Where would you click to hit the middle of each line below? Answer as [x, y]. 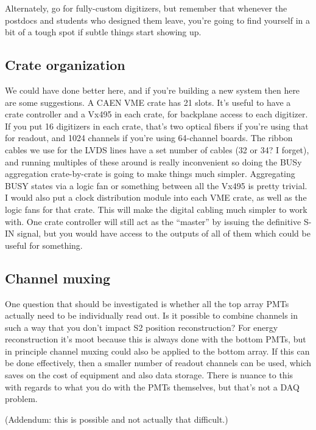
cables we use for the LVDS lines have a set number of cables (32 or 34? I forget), [157, 149]
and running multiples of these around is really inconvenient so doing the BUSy [153, 161]
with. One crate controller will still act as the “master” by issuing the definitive [153, 221]
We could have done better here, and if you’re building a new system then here [153, 90]
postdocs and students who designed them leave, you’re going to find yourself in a [158, 20]
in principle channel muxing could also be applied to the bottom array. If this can [157, 351]
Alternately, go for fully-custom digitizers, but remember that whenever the [146, 8]
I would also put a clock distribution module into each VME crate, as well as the [156, 197]
